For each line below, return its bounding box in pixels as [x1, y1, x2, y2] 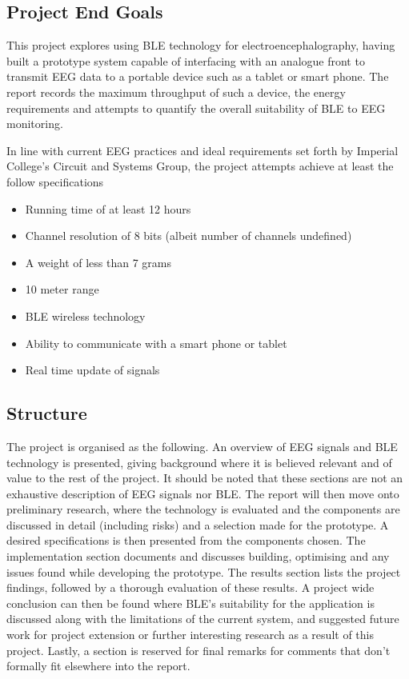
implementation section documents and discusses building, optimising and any [6, 548, 390, 565]
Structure [6, 401, 87, 425]
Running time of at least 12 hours [25, 200, 191, 217]
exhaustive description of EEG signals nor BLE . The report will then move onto [6, 485, 399, 501]
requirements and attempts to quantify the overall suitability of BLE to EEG [6, 99, 386, 116]
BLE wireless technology [25, 307, 146, 324]
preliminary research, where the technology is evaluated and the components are [6, 501, 400, 517]
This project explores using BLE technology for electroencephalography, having [6, 37, 395, 54]
